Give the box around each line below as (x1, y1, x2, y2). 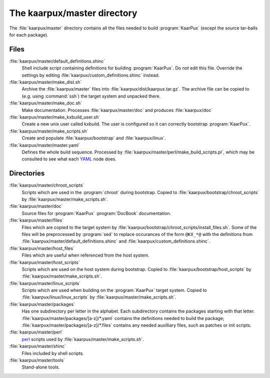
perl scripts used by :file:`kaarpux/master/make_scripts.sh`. (21, 336, 144, 342)
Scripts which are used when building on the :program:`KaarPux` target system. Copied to (21, 287, 207, 293)
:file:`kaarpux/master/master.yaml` (9, 142, 80, 148)
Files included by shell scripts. (21, 350, 84, 356)
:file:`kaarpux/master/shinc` (9, 343, 66, 349)
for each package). (9, 31, 48, 37)
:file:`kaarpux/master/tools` (9, 357, 65, 363)
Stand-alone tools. (21, 364, 60, 370)
